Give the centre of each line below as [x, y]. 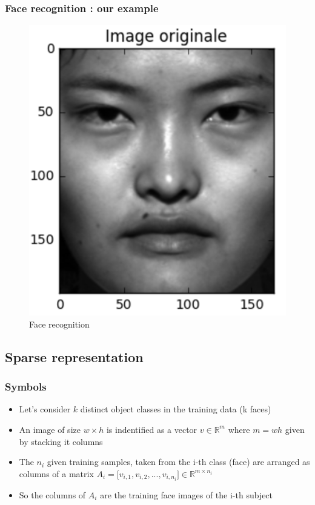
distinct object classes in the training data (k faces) [176, 409]
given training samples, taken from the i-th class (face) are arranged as [178, 462]
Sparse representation [74, 356]
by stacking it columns [61, 441]
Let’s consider [45, 409]
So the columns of [52, 494]
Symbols [26, 387]
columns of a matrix [56, 473]
